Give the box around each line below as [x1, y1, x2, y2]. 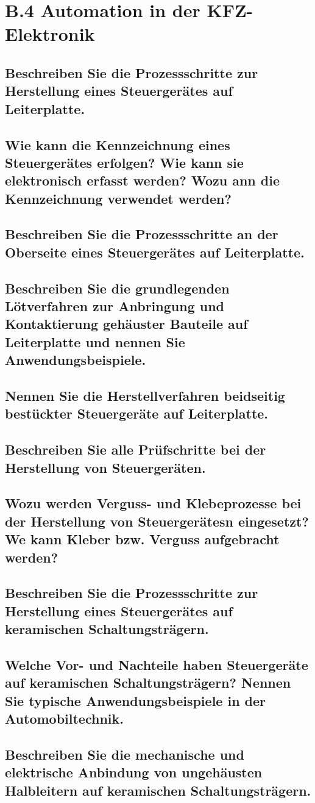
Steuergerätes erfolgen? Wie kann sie [5, 153, 244, 171]
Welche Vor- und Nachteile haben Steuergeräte [5, 655, 308, 674]
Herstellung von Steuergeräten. [5, 458, 206, 477]
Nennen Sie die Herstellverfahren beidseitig [5, 386, 285, 405]
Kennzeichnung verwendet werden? [5, 189, 232, 207]
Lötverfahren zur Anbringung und [5, 297, 225, 315]
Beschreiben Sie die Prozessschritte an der [5, 225, 278, 243]
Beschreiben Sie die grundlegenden [5, 278, 230, 297]
